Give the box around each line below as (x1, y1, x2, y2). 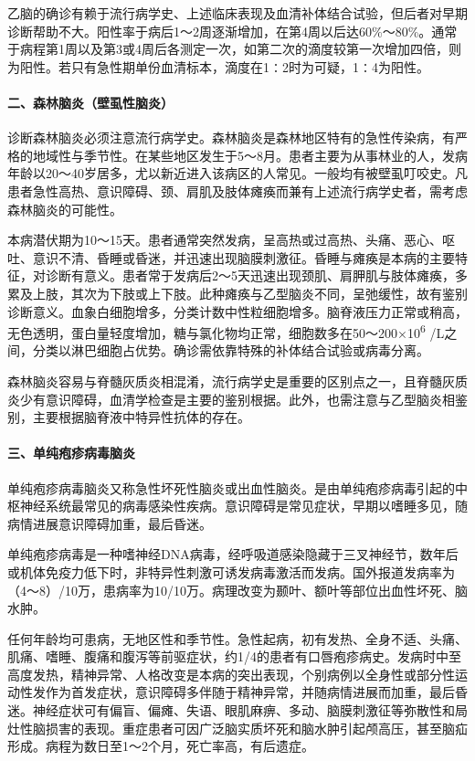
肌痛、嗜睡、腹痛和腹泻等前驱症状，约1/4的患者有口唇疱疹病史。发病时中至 (7, 647, 461, 666)
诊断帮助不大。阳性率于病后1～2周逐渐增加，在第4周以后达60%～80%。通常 (7, 21, 458, 40)
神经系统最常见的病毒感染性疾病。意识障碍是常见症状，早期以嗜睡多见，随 (19, 496, 468, 515)
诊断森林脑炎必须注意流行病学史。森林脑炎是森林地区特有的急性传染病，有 (7, 128, 455, 147)
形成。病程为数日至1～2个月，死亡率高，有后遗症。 (7, 736, 314, 756)
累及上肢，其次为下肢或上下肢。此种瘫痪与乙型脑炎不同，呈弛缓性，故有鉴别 (7, 283, 468, 302)
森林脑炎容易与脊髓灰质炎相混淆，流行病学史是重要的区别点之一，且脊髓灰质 (7, 371, 468, 390)
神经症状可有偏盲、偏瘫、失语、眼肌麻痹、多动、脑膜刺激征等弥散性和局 (32, 701, 468, 720)
